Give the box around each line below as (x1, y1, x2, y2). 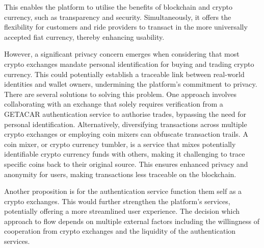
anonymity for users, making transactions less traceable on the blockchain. (4, 168, 236, 179)
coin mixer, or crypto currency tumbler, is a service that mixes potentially (4, 138, 236, 149)
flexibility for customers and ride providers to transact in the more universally (4, 21, 248, 32)
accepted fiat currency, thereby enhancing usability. (4, 31, 165, 42)
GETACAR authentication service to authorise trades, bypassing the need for (4, 108, 247, 119)
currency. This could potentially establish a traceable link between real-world (4, 68, 245, 79)
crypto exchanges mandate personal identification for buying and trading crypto (4, 58, 254, 69)
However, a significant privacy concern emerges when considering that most (4, 48, 240, 59)
